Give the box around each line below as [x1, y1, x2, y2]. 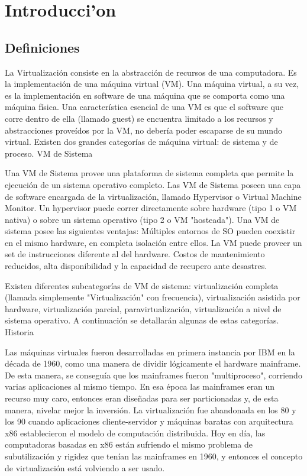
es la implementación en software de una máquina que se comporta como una [5, 89, 285, 101]
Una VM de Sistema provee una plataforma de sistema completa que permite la [5, 167, 294, 179]
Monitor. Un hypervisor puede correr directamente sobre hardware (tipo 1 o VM [5, 202, 297, 214]
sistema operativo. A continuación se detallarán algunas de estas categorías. [5, 314, 279, 326]
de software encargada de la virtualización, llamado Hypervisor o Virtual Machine [5, 190, 302, 202]
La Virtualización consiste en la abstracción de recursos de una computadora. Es [5, 66, 297, 78]
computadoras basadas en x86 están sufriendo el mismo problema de [5, 438, 253, 451]
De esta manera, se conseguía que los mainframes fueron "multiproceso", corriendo [5, 368, 302, 381]
